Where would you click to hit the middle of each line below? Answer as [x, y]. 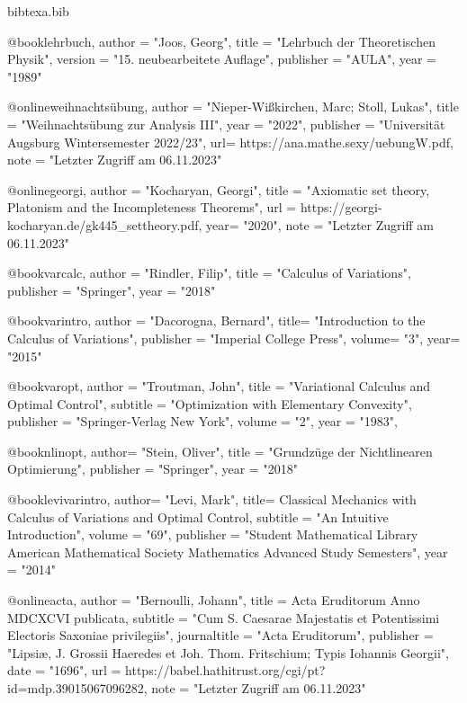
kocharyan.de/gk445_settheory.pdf [103, 224]
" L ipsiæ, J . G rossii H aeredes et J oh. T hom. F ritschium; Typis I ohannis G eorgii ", [228, 652]
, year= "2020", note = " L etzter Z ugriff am [316, 224]
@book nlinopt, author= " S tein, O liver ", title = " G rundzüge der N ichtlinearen [220, 451]
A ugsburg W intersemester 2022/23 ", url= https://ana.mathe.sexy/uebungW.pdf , [230, 142]
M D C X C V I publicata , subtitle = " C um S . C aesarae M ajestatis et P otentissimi [224, 617]
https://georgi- [341, 207]
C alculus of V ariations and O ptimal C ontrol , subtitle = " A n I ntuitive [198, 516]
